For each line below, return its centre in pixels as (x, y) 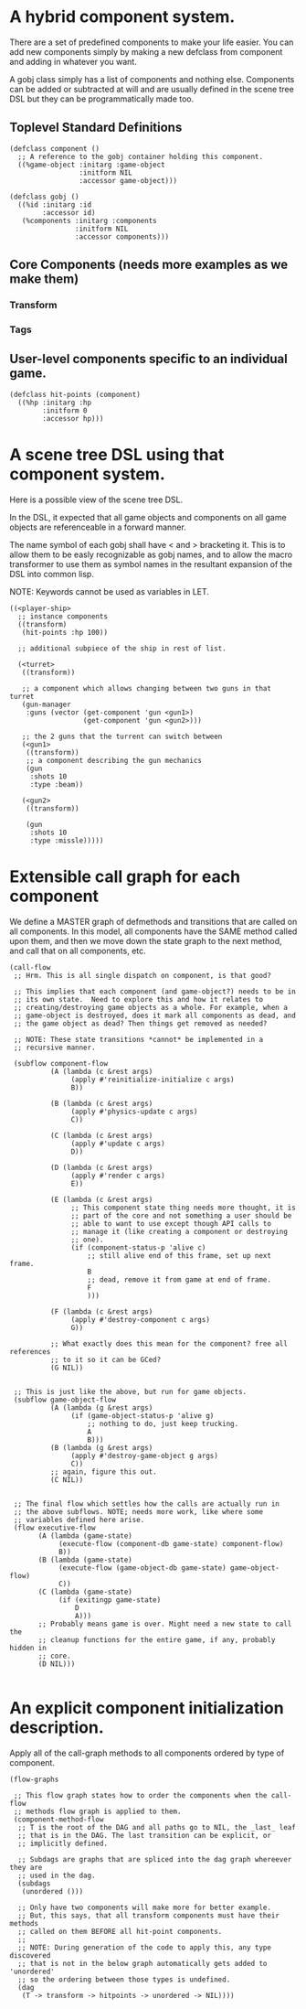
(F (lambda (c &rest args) (101, 1311)
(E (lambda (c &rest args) (101, 1199)
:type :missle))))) (67, 840)
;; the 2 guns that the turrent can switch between (122, 736)
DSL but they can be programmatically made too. (102, 99)
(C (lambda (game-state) (85, 1592)
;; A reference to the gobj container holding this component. (140, 156)
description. (57, 1727)
